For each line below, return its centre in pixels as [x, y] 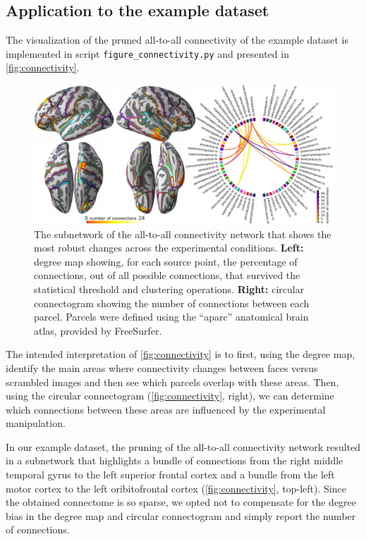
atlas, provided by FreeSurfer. [98, 330]
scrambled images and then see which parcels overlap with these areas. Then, [172, 382]
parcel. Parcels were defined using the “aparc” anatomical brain [171, 317]
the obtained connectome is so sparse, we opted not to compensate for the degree [181, 502]
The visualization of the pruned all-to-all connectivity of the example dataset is [177, 40]
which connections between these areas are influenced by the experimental [166, 409]
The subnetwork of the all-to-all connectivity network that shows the [183, 234]
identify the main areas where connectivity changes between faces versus [162, 367]
